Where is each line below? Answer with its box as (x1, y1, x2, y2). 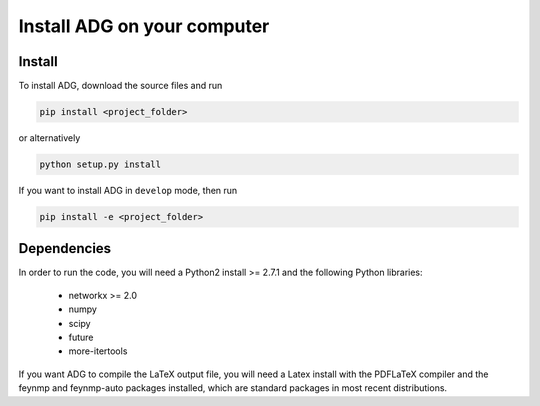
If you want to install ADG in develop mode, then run (18, 185, 238, 196)
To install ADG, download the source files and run (18, 80, 223, 92)
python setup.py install (39, 159, 162, 170)
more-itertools (68, 345, 128, 357)
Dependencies (18, 240, 112, 257)
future (68, 331, 94, 344)
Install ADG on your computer (18, 15, 270, 37)
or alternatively (18, 132, 81, 144)
